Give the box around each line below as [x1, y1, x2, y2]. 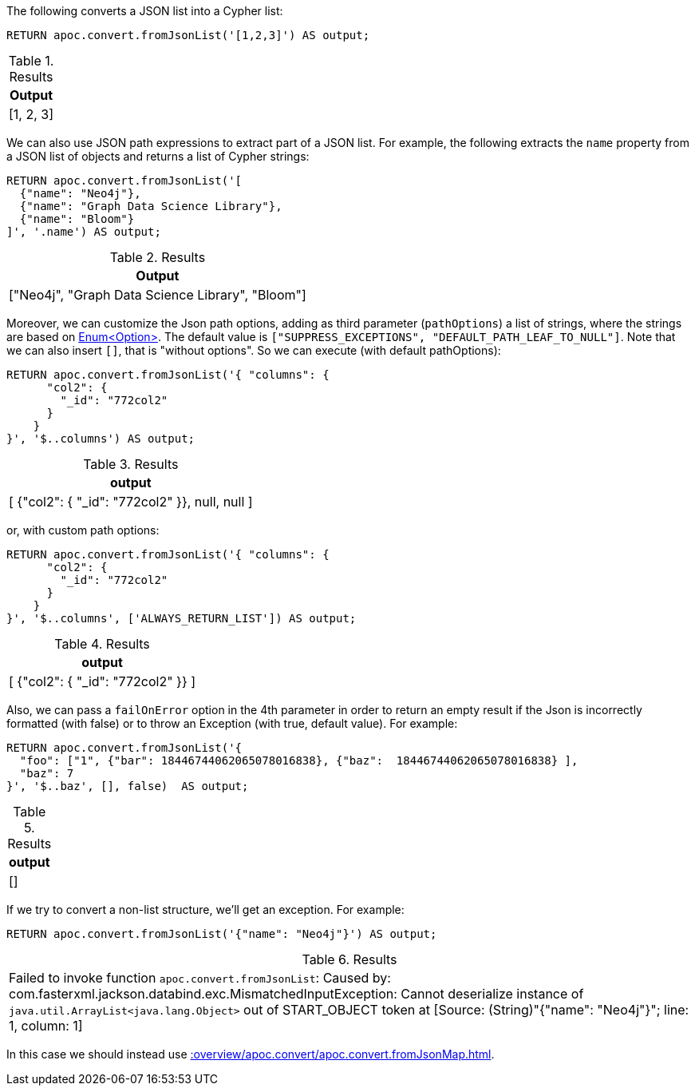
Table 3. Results [83, 456, 179, 472]
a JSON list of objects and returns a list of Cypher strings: [6, 149, 310, 163]
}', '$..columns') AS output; [6, 432, 195, 445]
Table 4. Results [54, 636, 150, 652]
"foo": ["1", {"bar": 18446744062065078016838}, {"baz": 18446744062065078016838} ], [19, 754, 579, 767]
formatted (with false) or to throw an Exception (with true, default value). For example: [6, 717, 458, 730]
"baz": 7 [19, 767, 74, 780]
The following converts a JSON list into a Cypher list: [6, 4, 283, 18]
